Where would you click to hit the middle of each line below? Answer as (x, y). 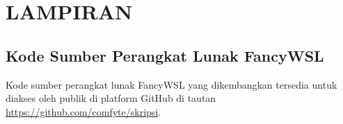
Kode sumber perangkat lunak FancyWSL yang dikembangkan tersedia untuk (171, 84)
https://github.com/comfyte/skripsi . (83, 111)
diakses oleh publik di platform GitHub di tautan (111, 98)
